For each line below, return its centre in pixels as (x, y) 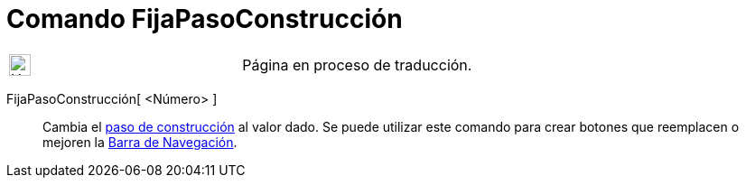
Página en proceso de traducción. (357, 65)
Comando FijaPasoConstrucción (205, 19)
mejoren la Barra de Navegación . (140, 142)
